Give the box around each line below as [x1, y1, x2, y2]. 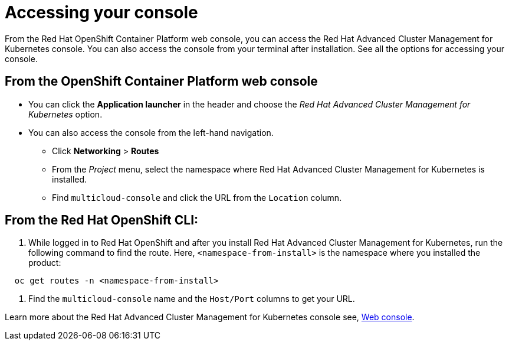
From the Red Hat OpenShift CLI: [5, 213, 199, 228]
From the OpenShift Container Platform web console [5, 74, 318, 89]
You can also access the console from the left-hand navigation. [28, 127, 274, 138]
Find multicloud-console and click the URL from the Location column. [52, 192, 342, 203]
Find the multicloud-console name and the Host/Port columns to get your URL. [28, 294, 355, 304]
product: [28, 258, 61, 268]
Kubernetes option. [28, 109, 103, 119]
